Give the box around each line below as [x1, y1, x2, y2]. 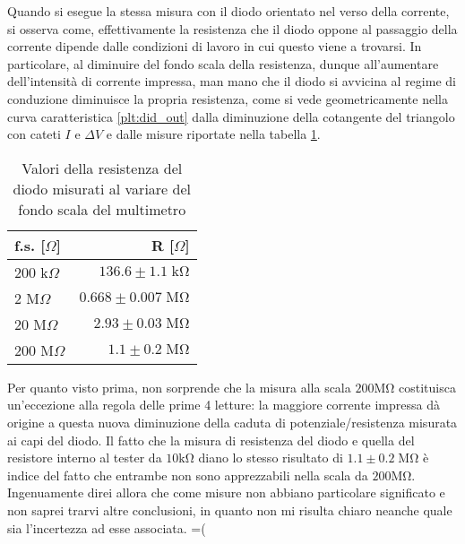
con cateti [7, 125, 61, 143]
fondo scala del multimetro [18, 198, 186, 220]
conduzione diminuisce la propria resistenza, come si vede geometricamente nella [7, 89, 448, 108]
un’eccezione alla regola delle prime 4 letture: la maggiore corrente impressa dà [7, 395, 440, 414]
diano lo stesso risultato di [198, 448, 343, 467]
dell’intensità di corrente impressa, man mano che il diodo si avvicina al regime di [7, 72, 456, 91]
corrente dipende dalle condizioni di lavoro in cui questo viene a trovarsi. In [7, 37, 422, 56]
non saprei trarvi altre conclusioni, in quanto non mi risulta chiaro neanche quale [7, 500, 452, 519]
